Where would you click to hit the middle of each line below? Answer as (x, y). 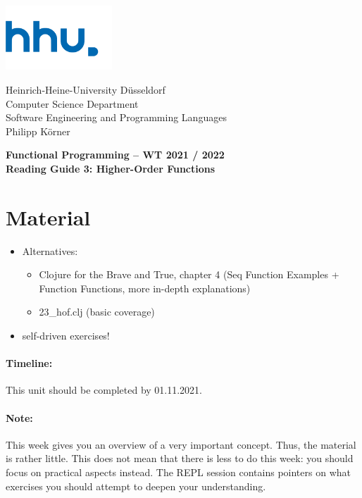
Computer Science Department (72, 103)
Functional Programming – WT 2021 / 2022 (115, 155)
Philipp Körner (38, 131)
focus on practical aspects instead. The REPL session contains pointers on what (178, 472)
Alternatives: (50, 250)
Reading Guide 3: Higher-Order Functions (111, 168)
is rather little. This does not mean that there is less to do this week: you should (180, 458)
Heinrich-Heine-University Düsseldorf (86, 89)
